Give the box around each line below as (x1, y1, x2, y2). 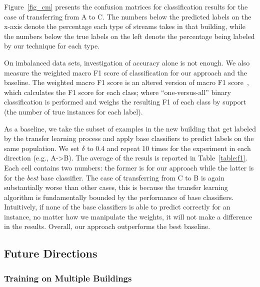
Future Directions (4, 245, 97, 261)
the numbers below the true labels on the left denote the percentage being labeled (4, 30, 255, 41)
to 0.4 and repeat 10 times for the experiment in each (87, 142, 251, 153)
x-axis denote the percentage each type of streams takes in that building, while (4, 21, 245, 31)
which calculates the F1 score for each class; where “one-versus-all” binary (4, 86, 231, 97)
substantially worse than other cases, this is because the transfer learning (4, 182, 228, 192)
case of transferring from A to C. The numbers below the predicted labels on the (4, 11, 251, 21)
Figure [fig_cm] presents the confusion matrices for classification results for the (4, 1, 248, 11)
